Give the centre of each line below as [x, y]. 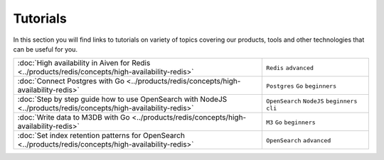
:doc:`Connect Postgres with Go [71, 81]
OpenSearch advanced [299, 141]
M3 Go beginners [291, 123]
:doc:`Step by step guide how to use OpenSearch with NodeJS [122, 99]
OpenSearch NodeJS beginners [312, 101]
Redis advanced [290, 68]
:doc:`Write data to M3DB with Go [74, 118]
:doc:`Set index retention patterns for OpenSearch [101, 136]
